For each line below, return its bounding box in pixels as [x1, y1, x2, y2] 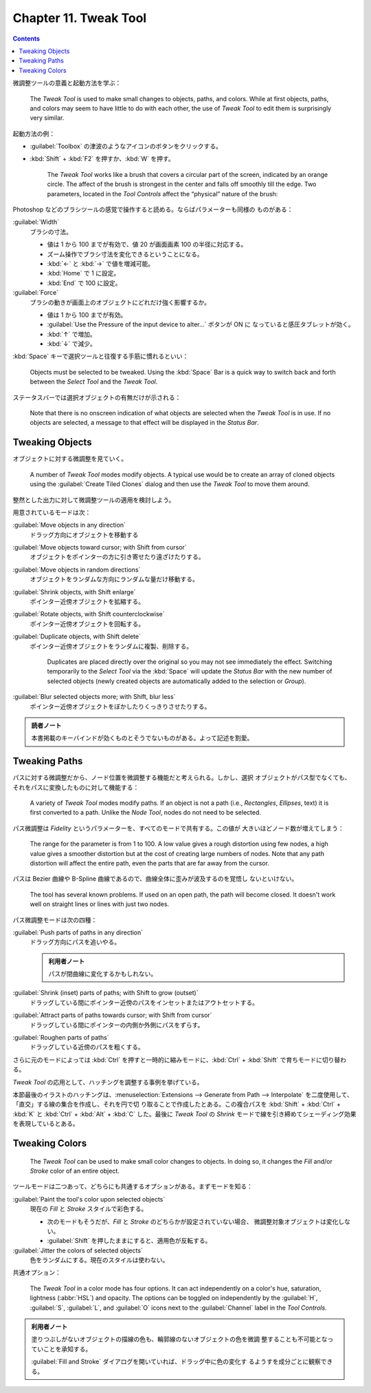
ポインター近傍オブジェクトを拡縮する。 [30, 598, 144, 606]
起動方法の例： [12, 129, 55, 138]
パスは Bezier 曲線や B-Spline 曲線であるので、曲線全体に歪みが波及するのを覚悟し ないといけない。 [12, 874, 298, 883]
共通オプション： [12, 1268, 61, 1277]
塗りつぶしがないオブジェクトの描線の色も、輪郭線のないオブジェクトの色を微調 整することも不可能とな [31, 1335, 328, 1343]
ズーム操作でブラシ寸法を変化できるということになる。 [47, 250, 204, 258]
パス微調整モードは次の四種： [12, 916, 98, 924]
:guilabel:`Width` [12, 218, 60, 227]
